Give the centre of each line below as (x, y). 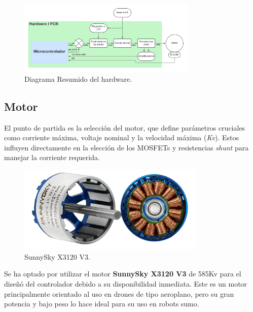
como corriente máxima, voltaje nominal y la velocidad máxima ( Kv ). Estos (121, 137)
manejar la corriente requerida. (52, 157)
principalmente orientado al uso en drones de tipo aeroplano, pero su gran (119, 293)
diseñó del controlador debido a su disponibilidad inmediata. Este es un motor (126, 283)
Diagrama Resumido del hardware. (78, 79)
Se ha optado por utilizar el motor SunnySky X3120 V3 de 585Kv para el (123, 274)
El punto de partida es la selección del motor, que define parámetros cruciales (125, 127)
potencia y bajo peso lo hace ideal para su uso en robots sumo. (102, 304)
